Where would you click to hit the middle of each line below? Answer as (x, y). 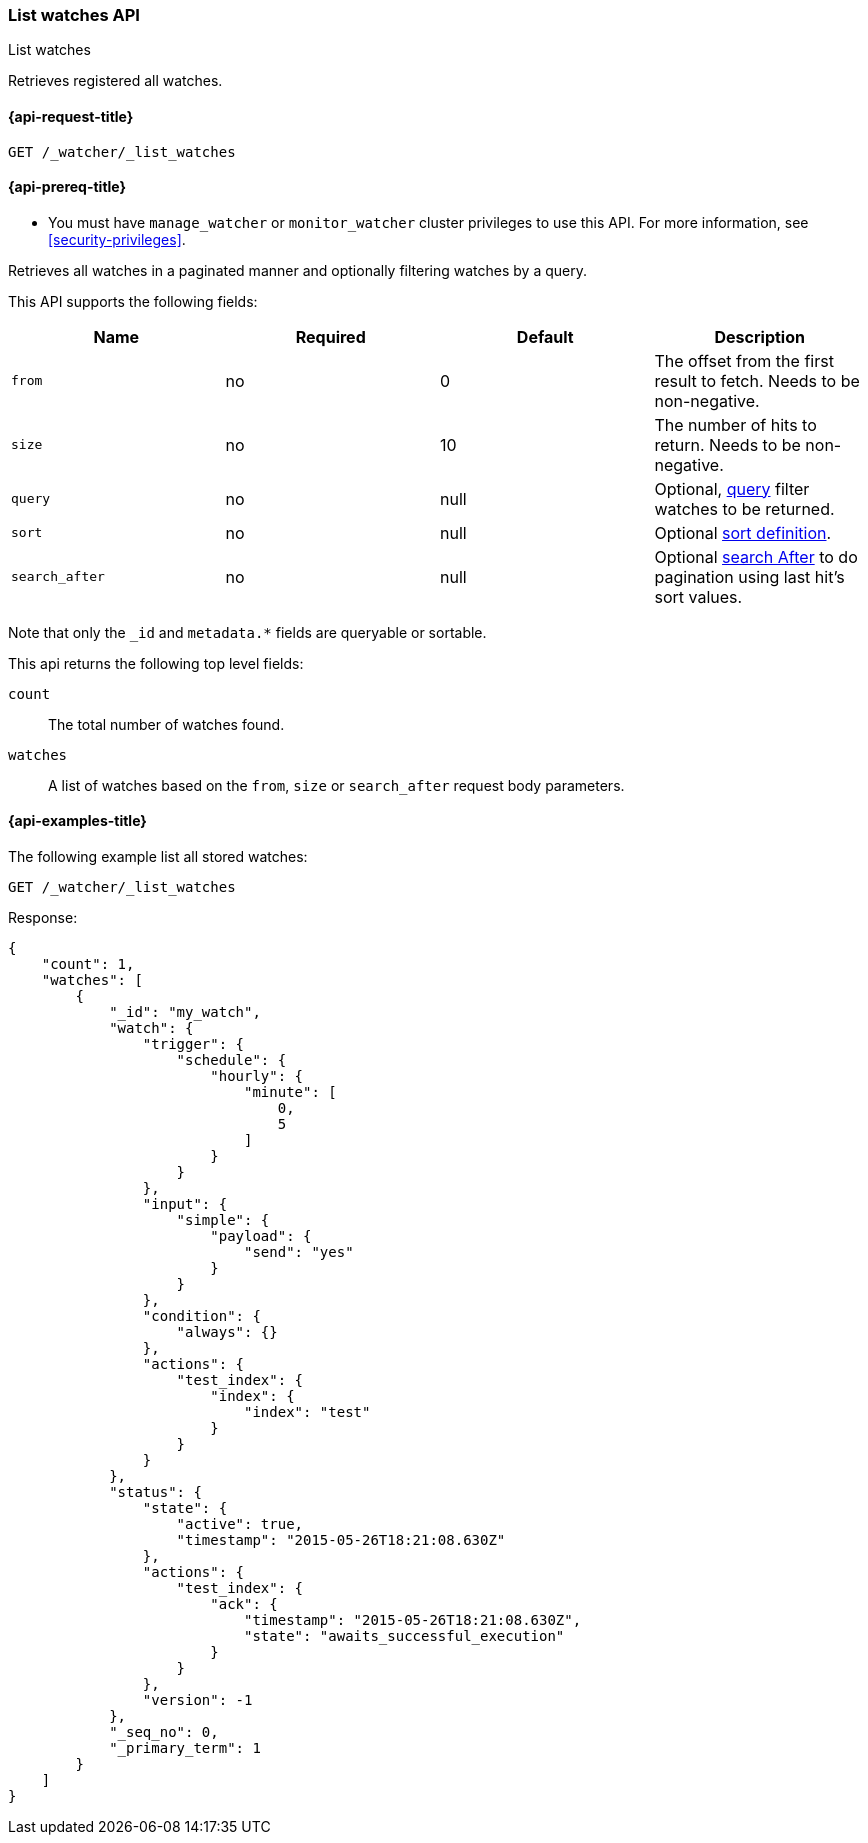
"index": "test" (307, 1412)
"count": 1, (88, 964)
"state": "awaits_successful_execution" (404, 1636)
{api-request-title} (71, 116)
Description (759, 336)
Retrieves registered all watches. (115, 81)
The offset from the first (744, 360)
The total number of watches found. (166, 724)
